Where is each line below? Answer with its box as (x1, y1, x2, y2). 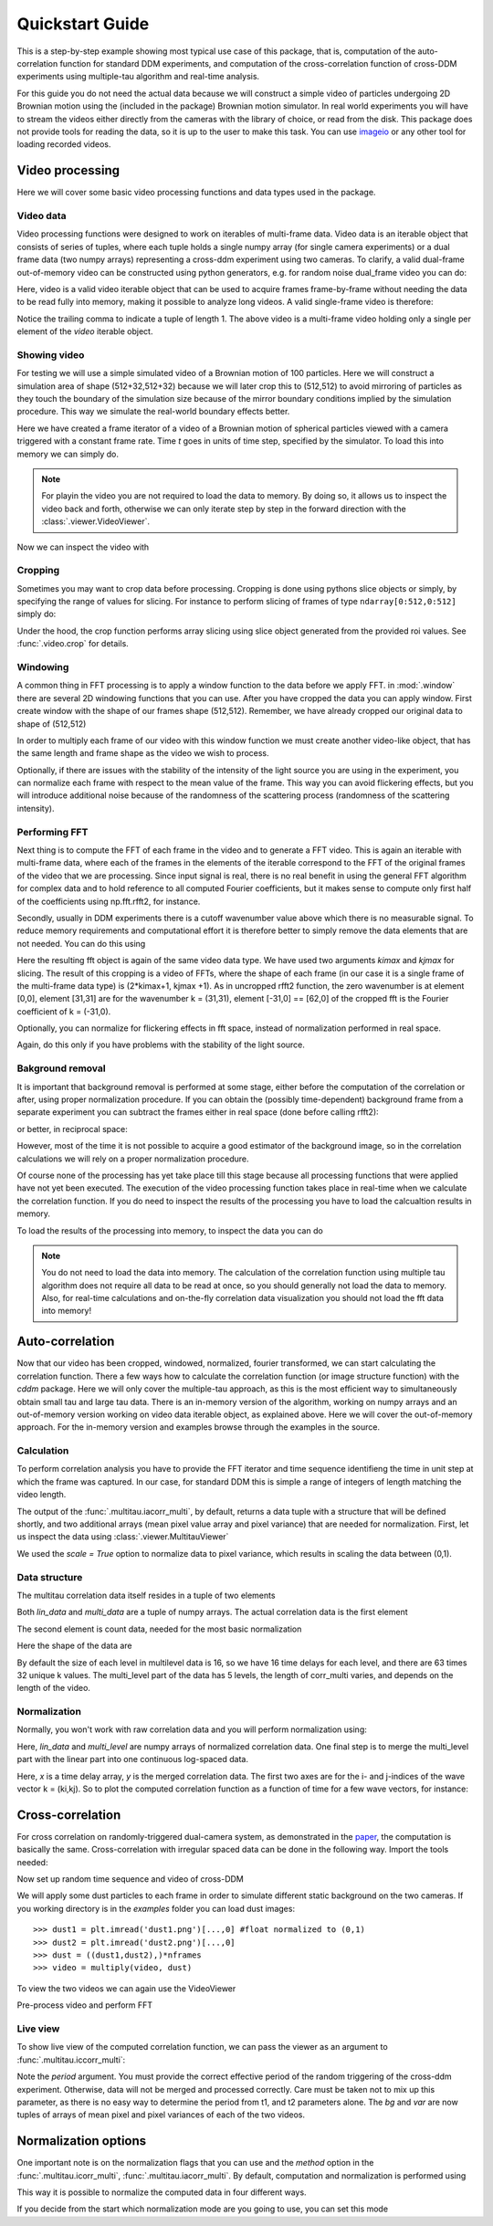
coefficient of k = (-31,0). (16, 1005, 111, 1017)
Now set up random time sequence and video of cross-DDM (16, 1874, 244, 1885)
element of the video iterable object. (16, 326, 153, 337)
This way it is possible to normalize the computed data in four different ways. (16, 2187, 307, 2198)
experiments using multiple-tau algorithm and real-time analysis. (16, 71, 260, 82)
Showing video (16, 348, 85, 361)
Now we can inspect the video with (16, 541, 150, 552)
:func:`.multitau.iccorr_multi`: (16, 2054, 126, 2065)
